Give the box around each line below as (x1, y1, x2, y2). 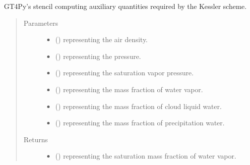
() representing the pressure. (55, 51, 141, 61)
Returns (23, 134, 48, 144)
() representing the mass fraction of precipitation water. (55, 117, 225, 128)
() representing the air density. (55, 34, 148, 45)
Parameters (23, 17, 58, 28)
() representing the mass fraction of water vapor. (55, 84, 203, 94)
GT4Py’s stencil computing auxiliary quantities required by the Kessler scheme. (4, 1, 247, 11)
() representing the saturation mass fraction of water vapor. (55, 151, 237, 161)
